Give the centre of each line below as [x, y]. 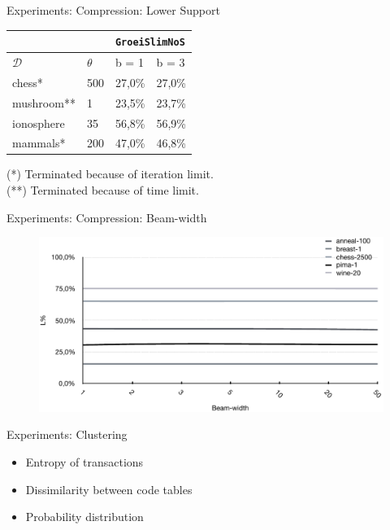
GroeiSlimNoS [150, 43]
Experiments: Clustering [67, 434]
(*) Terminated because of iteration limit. [110, 174]
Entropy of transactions [84, 461]
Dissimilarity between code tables [109, 489]
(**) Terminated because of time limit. [103, 190]
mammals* [39, 143]
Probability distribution [84, 517]
